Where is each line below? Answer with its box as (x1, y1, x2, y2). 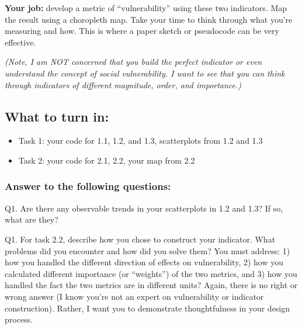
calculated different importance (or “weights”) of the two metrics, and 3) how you (5, 267, 297, 279)
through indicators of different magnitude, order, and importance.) (5, 78, 242, 91)
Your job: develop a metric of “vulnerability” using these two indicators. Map (5, 2, 287, 13)
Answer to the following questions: (5, 179, 171, 193)
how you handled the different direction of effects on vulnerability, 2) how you (5, 256, 283, 268)
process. (5, 313, 33, 325)
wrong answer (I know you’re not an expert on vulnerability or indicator (5, 290, 264, 302)
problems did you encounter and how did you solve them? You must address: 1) (5, 244, 290, 257)
